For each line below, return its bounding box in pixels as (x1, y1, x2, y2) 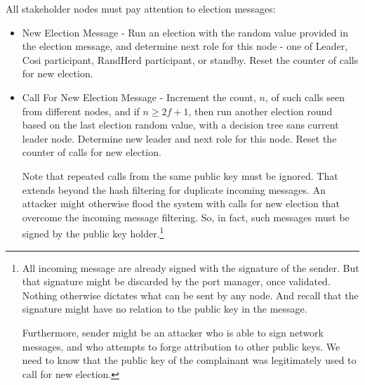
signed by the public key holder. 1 (22, 224, 164, 240)
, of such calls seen (265, 89, 345, 104)
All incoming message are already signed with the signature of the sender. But (22, 260, 359, 275)
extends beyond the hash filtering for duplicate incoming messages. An (22, 182, 326, 197)
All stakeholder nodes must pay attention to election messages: (6, 1, 276, 15)
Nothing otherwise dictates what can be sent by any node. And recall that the (22, 287, 359, 302)
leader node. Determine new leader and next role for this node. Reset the (22, 131, 337, 145)
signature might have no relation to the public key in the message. (22, 301, 307, 316)
